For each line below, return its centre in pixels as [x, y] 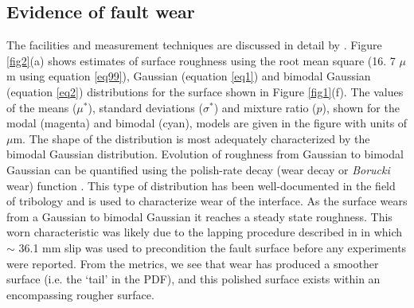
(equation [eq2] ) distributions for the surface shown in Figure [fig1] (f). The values [205, 91]
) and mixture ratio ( [265, 107]
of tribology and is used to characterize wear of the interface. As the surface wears [207, 201]
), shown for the [361, 107]
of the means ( [42, 107]
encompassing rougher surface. [80, 294]
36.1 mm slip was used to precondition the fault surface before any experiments [213, 247]
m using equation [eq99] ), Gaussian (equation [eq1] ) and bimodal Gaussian [189, 76]
